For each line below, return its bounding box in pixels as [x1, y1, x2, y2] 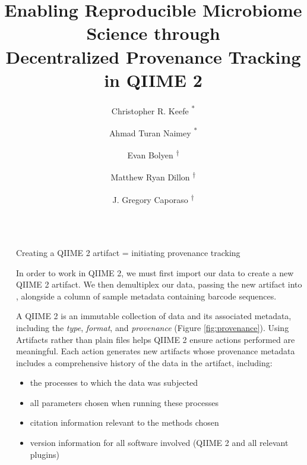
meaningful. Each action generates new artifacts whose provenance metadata [16, 345, 295, 357]
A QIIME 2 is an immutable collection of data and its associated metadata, [16, 310, 292, 322]
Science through [86, 21, 220, 45]
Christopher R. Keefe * [111, 102, 195, 117]
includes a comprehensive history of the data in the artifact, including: [16, 356, 273, 369]
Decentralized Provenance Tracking [5, 44, 301, 68]
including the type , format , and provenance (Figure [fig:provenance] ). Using [16, 321, 289, 333]
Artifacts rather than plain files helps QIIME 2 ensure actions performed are [16, 333, 295, 345]
